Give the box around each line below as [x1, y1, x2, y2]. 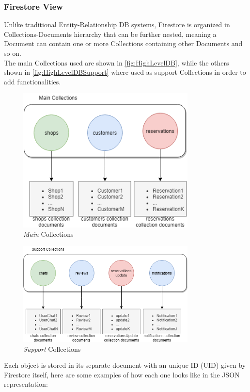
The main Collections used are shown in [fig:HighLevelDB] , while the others [4, 57, 229, 67]
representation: [4, 379, 48, 389]
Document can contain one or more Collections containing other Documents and [4, 38, 243, 49]
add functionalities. [4, 76, 61, 86]
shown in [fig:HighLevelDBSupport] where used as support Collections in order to [4, 67, 246, 77]
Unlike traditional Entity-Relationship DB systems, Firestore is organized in [4, 19, 230, 30]
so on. [4, 48, 21, 58]
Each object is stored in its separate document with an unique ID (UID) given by [4, 360, 246, 370]
